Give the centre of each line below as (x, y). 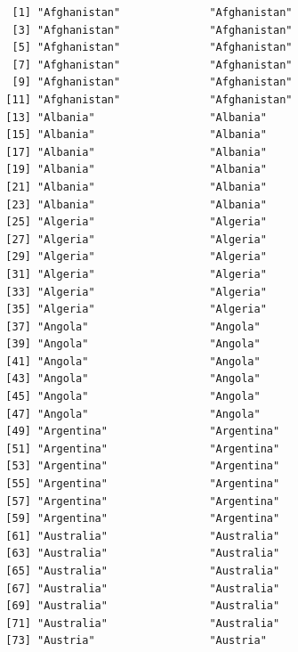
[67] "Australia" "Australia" (143, 588)
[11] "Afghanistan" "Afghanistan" (149, 99)
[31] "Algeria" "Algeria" (136, 274)
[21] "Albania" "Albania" (136, 187)
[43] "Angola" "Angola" (133, 379)
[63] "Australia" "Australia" (143, 554)
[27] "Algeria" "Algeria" (136, 239)
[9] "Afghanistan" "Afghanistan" (152, 82)
